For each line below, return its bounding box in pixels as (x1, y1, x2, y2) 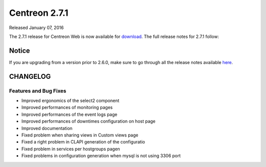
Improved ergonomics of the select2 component (21, 98, 120, 103)
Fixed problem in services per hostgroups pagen (21, 146, 120, 152)
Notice (9, 46, 31, 55)
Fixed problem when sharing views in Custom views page (21, 132, 138, 138)
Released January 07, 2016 (9, 25, 64, 31)
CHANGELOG (9, 72, 51, 81)
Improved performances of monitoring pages (21, 104, 113, 110)
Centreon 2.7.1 (9, 7, 68, 18)
